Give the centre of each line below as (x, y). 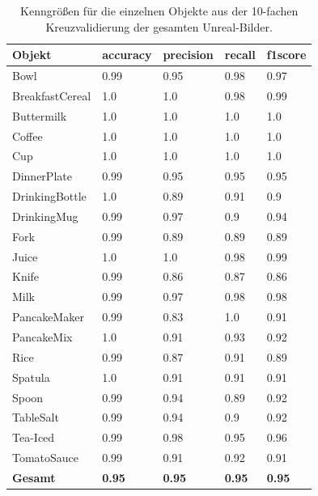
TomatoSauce (46, 458)
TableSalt (36, 417)
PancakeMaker (48, 317)
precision (188, 55)
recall (240, 55)
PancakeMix (42, 337)
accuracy (127, 55)
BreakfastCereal (52, 95)
